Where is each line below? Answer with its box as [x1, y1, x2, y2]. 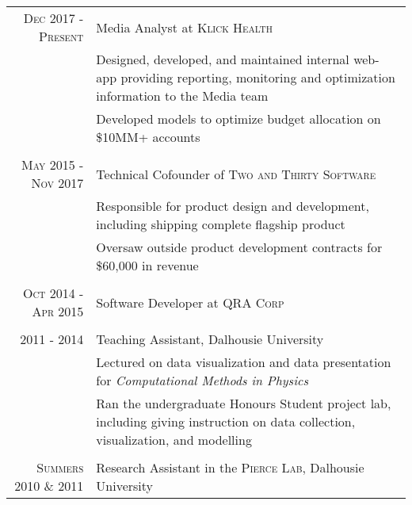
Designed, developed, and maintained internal [96, 50, 349, 68]
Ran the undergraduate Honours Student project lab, [96, 394, 391, 412]
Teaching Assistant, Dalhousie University [96, 330, 324, 348]
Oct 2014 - [22, 284, 84, 302]
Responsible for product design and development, [96, 197, 369, 215]
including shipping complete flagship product [96, 215, 345, 233]
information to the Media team [96, 86, 269, 105]
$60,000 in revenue [96, 256, 199, 274]
